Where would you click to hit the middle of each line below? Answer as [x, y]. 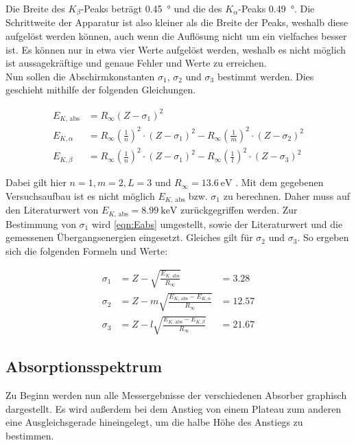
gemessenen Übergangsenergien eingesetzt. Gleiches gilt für [129, 237]
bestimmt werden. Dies [265, 76]
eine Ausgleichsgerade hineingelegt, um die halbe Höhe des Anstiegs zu [154, 422]
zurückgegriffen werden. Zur [239, 210]
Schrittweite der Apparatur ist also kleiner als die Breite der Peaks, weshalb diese [177, 22]
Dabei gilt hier [36, 182]
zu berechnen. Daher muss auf [287, 195]
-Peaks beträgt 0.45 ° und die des [151, 8]
